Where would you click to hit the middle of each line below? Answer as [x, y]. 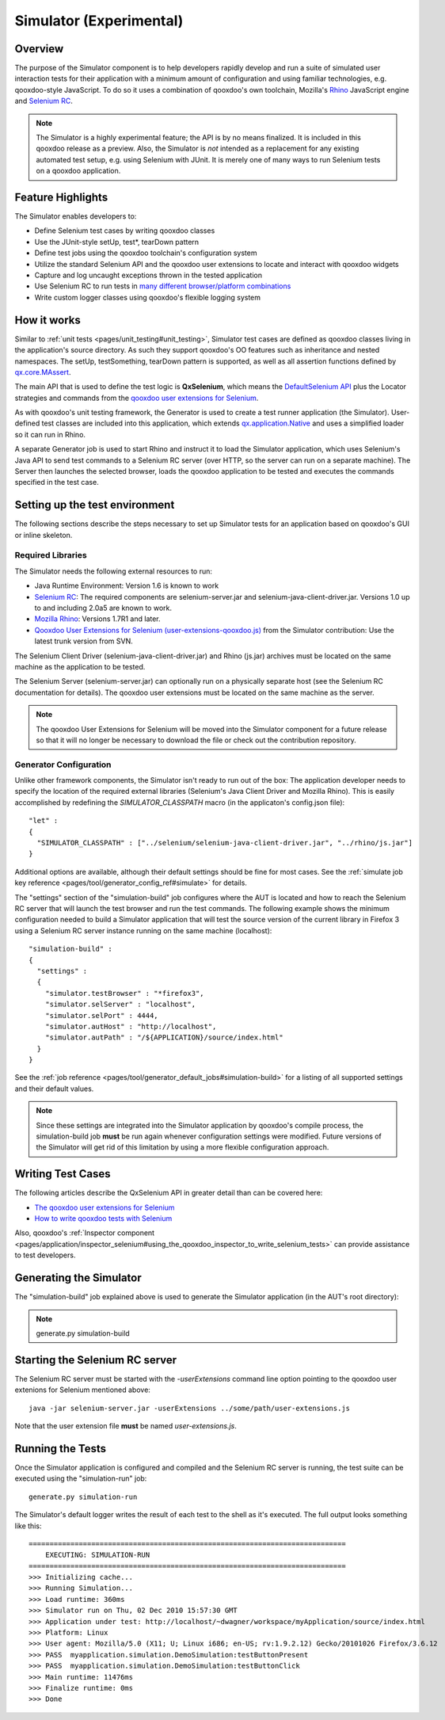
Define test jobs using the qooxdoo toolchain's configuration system [146, 253]
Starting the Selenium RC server [96, 1360]
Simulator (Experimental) [99, 21]
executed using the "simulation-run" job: [81, 1478]
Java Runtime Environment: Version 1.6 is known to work [127, 585]
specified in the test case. [57, 482]
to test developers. [45, 1255]
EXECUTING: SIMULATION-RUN [97, 1555]
